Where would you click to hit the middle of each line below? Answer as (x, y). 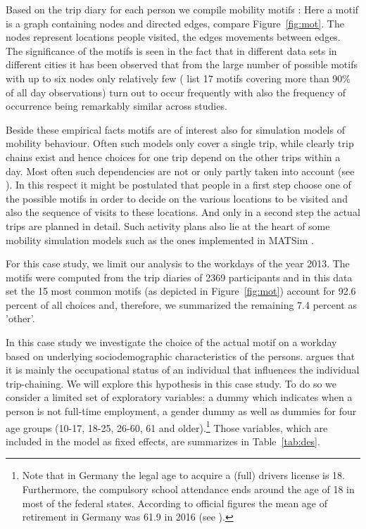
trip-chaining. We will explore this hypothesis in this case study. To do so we (171, 383)
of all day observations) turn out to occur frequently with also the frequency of (176, 92)
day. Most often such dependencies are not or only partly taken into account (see (180, 171)
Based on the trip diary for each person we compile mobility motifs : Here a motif (182, 9)
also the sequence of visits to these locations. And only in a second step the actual (183, 212)
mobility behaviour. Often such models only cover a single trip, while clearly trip (180, 143)
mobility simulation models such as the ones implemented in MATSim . (160, 240)
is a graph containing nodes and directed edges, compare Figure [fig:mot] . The (175, 23)
